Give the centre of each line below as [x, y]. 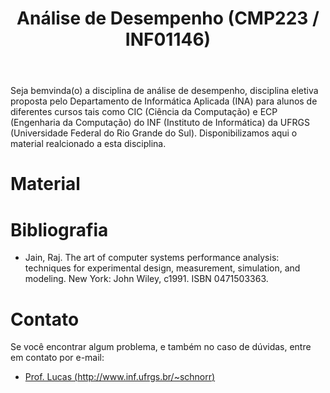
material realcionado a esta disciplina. [88, 144]
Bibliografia [59, 229]
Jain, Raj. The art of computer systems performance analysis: [152, 258]
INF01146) [168, 39]
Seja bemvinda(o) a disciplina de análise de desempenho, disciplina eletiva [164, 91]
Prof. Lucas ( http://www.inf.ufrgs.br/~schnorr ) [120, 377]
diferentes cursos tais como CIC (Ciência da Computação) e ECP [144, 112]
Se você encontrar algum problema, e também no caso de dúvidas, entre [161, 347]
